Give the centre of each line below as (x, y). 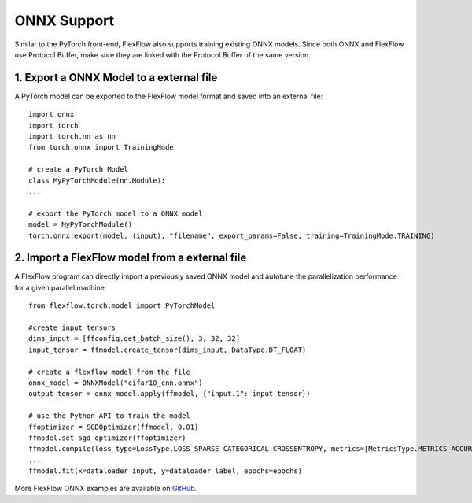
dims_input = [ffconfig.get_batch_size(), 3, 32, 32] (134, 339)
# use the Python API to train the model (109, 416)
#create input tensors (72, 328)
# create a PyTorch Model (79, 170)
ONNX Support (65, 20)
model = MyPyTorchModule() (81, 225)
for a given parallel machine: (61, 287)
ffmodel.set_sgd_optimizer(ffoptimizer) (107, 438)
